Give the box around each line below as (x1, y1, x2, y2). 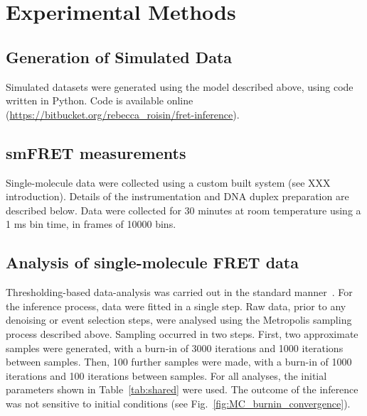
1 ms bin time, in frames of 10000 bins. (6, 217, 176, 231)
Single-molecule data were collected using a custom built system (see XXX (6, 175, 331, 190)
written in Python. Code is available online (6, 93, 193, 108)
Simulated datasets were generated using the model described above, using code (6, 79, 353, 94)
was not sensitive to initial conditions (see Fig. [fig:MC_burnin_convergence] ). (6, 395, 351, 410)
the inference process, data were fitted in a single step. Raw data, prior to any (6, 298, 346, 313)
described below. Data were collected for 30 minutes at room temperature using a (6, 202, 361, 217)
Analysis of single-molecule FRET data (6, 251, 299, 273)
